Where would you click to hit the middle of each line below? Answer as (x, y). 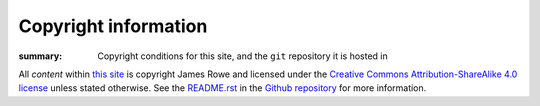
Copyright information (113, 26)
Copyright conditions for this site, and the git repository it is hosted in (243, 56)
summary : (40, 56)
